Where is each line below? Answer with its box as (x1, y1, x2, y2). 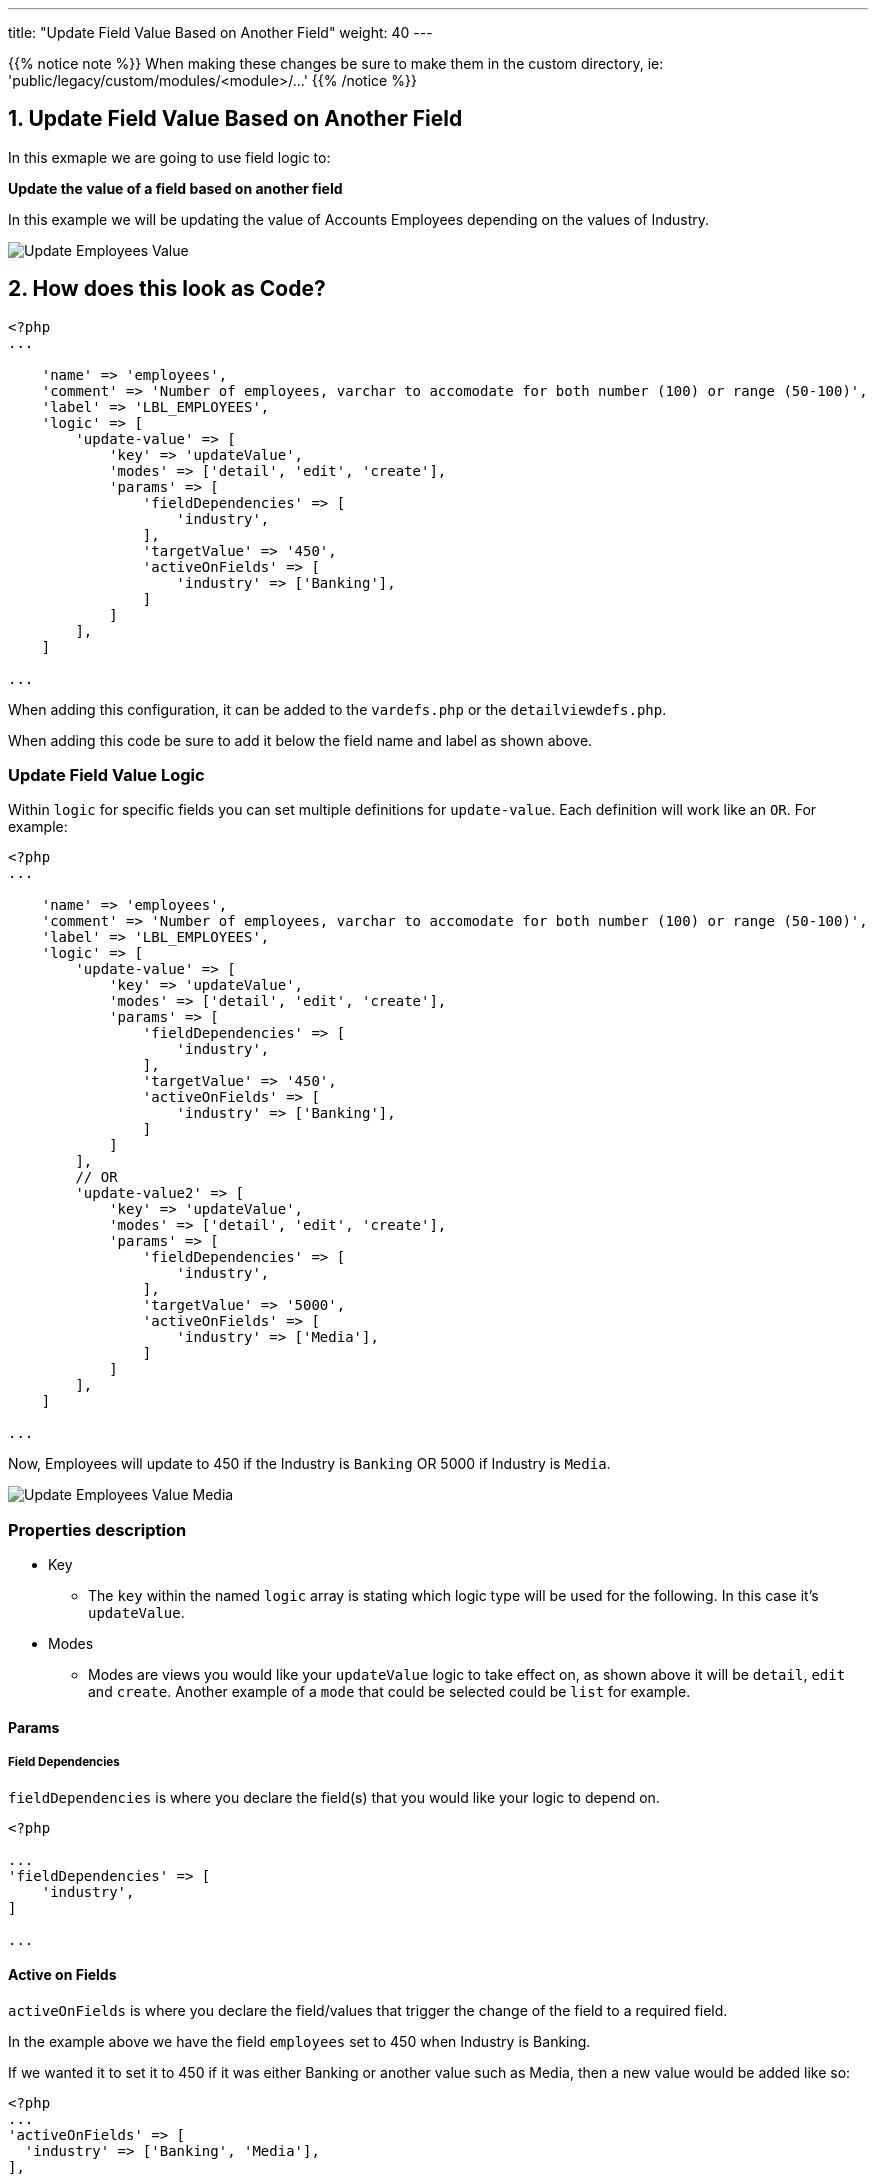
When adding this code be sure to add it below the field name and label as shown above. (8, 731, 593, 749)
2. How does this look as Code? (8, 276, 326, 302)
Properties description (8, 1519, 187, 1540)
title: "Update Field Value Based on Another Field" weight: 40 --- (8, 24, 433, 41)
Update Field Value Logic (8, 765, 205, 786)
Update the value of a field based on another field (8, 179, 343, 197)
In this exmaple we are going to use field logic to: (8, 148, 331, 166)
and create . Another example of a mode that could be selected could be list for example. (88, 1683, 691, 1701)
